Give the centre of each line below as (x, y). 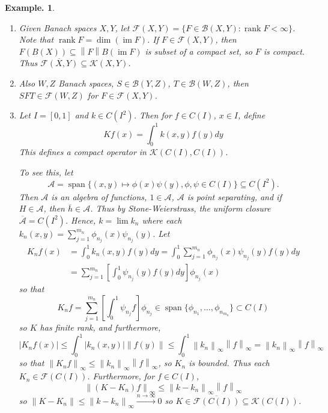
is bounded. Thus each (229, 363)
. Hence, (80, 220)
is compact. (284, 51)
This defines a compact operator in (83, 152)
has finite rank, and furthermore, (100, 327)
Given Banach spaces (58, 27)
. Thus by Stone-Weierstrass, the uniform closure (181, 208)
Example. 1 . (30, 7)
